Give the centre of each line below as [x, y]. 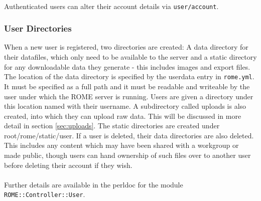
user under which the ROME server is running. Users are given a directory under [129, 96]
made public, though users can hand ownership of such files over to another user [127, 155]
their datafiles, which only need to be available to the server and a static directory [130, 57]
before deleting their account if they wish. [68, 165]
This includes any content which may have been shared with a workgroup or [121, 145]
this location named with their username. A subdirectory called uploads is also [125, 106]
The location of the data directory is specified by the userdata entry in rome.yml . [129, 76]
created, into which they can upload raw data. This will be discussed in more [123, 116]
